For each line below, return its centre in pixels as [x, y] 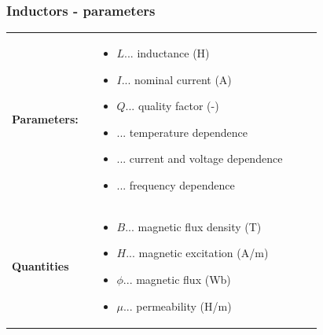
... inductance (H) [167, 52]
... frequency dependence [176, 184]
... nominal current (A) [176, 79]
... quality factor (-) [172, 106]
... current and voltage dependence [200, 158]
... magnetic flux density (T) [193, 226]
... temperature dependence [182, 132]
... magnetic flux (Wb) [177, 279]
